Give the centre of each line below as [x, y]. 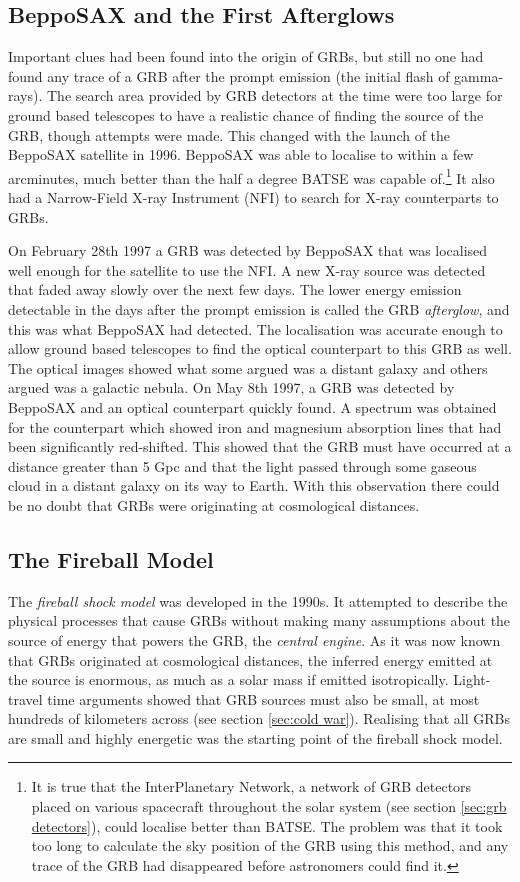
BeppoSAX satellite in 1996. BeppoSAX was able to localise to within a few [241, 154]
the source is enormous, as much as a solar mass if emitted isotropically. [228, 679]
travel [25, 698]
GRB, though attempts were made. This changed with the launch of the [229, 134]
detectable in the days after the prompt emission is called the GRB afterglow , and [259, 308]
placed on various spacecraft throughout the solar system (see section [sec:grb [269, 806]
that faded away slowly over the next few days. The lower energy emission [235, 289]
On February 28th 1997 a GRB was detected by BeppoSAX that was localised [248, 250]
